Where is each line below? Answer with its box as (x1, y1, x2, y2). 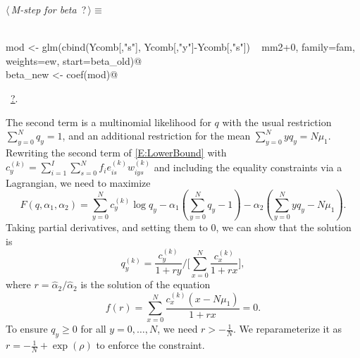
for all (80, 321, 106, 336)
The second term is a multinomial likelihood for (6, 114, 211, 129)
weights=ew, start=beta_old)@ (6, 53, 142, 68)
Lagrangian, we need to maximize (6, 175, 151, 190)
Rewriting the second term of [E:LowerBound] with (6, 144, 227, 159)
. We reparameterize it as (232, 321, 342, 336)
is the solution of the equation (80, 277, 211, 292)
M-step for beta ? (11, 2, 87, 16)
